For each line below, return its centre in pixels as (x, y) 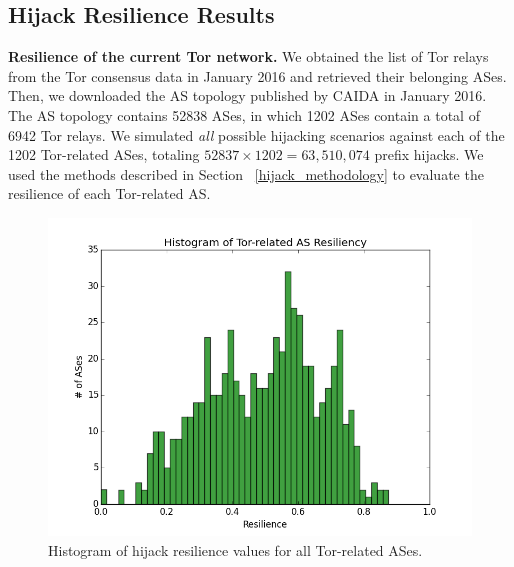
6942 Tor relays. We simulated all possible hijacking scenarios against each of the (256, 134)
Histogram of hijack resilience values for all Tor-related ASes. (235, 549)
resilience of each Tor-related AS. (109, 193)
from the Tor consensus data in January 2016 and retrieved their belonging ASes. (257, 75)
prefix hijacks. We (429, 154)
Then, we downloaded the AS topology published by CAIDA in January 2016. (247, 95)
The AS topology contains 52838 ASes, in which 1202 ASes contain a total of (244, 114)
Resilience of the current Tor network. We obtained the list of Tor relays (248, 56)
